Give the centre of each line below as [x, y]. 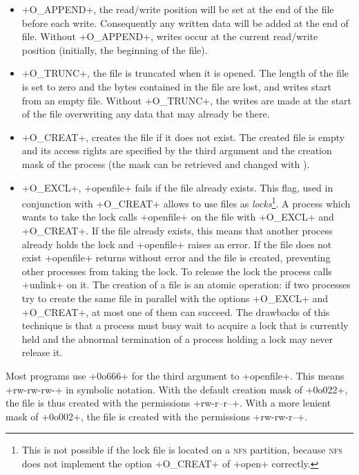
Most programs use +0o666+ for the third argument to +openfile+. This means [175, 375]
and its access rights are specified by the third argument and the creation [177, 150]
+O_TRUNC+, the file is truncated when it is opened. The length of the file [185, 73]
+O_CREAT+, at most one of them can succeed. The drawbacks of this [176, 311]
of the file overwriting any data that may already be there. [146, 114]
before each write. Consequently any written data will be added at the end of [185, 22]
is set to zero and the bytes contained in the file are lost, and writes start [176, 86]
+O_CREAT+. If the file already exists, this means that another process [177, 230]
